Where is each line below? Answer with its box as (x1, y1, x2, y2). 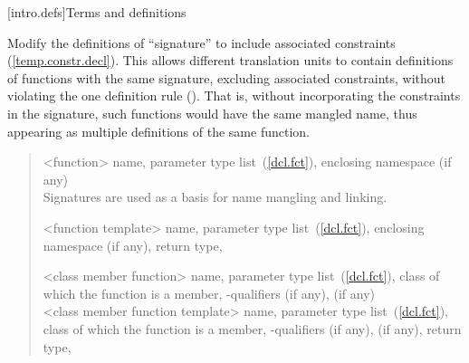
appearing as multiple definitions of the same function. (7, 121, 310, 140)
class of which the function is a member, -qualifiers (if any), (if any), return (43, 319, 462, 338)
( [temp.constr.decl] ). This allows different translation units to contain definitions (7, 51, 454, 70)
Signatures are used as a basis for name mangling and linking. (43, 187, 388, 206)
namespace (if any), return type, (43, 235, 223, 254)
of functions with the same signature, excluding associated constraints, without (7, 68, 446, 87)
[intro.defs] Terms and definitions (7, 3, 187, 21)
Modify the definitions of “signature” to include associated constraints (7, 33, 396, 52)
